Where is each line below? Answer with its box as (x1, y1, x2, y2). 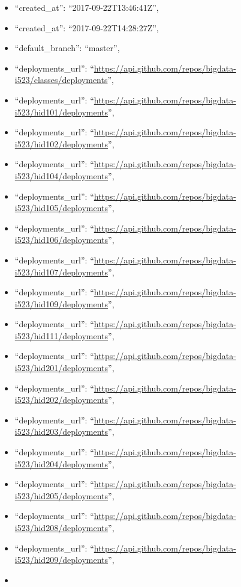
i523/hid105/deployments (14, 201, 109, 214)
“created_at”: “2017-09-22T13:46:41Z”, (14, 1, 159, 13)
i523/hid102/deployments (14, 137, 109, 150)
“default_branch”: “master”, (14, 41, 120, 54)
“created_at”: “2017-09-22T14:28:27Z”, (14, 21, 159, 34)
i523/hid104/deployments (14, 169, 109, 182)
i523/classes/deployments (14, 73, 108, 86)
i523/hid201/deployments (14, 361, 109, 374)
